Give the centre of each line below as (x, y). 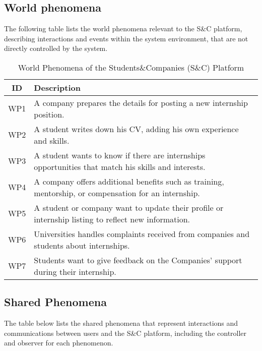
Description (57, 87)
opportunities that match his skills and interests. (120, 166)
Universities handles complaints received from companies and (142, 233)
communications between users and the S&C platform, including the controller (125, 333)
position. (49, 114)
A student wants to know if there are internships (120, 155)
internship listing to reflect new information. (112, 219)
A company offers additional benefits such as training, (129, 181)
